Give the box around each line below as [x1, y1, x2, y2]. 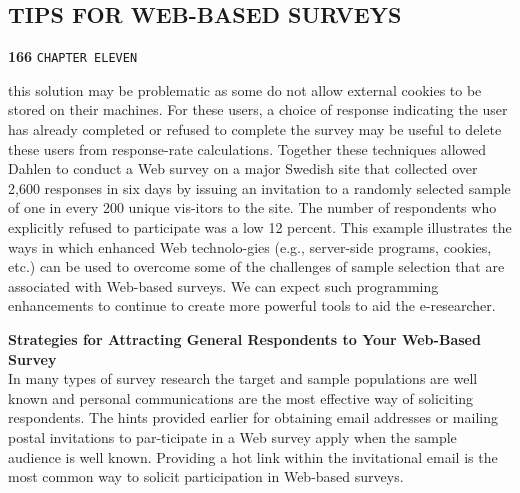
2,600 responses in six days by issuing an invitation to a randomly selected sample [8, 177, 511, 198]
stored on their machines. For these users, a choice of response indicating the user [8, 99, 508, 120]
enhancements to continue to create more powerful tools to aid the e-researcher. [8, 295, 496, 316]
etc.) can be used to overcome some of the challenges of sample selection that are [8, 256, 505, 277]
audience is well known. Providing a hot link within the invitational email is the [8, 446, 498, 467]
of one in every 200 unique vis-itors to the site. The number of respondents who [8, 197, 497, 218]
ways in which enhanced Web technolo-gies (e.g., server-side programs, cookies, [8, 236, 492, 257]
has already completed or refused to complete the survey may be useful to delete [8, 119, 502, 140]
